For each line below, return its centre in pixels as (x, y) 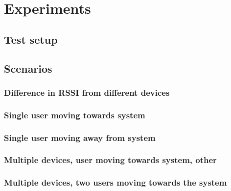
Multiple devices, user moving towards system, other (110, 160)
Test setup (31, 39)
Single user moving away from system (80, 137)
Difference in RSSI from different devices (87, 92)
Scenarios (28, 68)
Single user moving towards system (75, 115)
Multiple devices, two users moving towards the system (115, 182)
